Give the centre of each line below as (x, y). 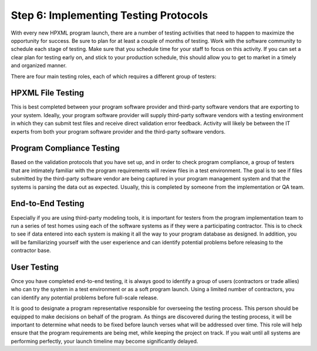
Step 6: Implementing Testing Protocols (109, 15)
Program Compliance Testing (65, 149)
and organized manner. (39, 66)
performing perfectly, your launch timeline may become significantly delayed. (104, 341)
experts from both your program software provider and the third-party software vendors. (118, 131)
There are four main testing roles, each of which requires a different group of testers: (114, 76)
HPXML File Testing (48, 93)
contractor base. (31, 251)
